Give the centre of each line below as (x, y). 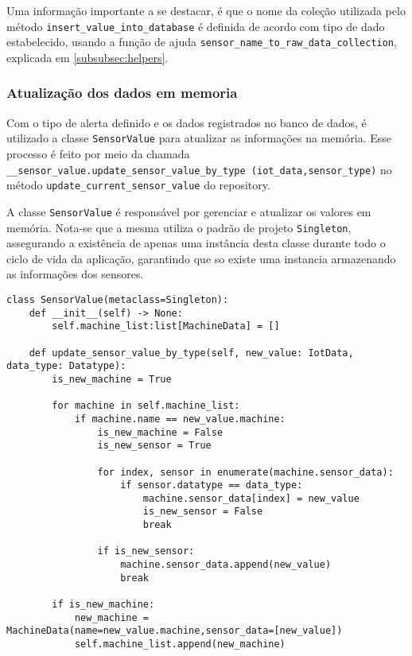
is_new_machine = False (160, 432)
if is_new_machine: (103, 605)
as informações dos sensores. (75, 274)
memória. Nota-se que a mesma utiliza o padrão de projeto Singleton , (179, 227)
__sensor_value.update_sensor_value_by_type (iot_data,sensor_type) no (199, 169)
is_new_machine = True (112, 379)
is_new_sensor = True (154, 446)
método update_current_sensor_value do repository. (138, 185)
